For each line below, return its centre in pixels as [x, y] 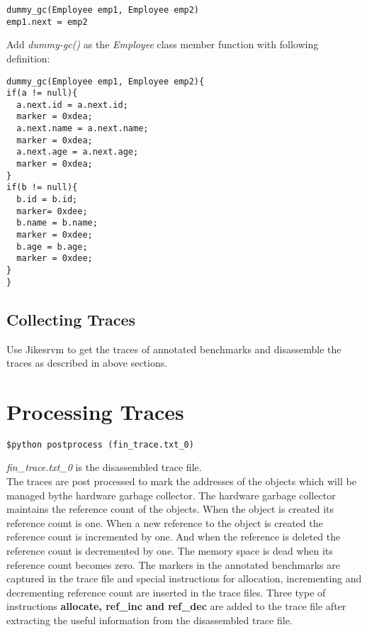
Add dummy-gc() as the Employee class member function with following [163, 44]
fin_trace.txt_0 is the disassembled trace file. [104, 467]
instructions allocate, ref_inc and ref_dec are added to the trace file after [176, 606]
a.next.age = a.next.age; [78, 152]
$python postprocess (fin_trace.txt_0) [100, 444]
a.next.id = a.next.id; [72, 105]
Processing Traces [95, 411]
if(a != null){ [42, 93]
